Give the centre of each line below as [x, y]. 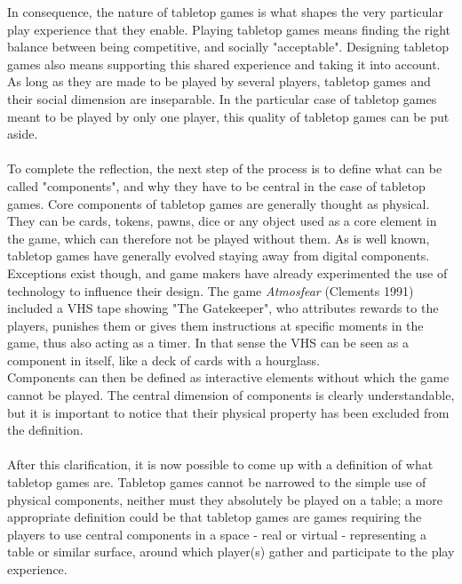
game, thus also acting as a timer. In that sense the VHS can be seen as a [208, 343]
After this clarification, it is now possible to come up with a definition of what [220, 464]
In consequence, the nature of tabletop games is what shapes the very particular [225, 12]
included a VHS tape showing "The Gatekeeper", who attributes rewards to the [223, 308]
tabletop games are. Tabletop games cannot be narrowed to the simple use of [217, 482]
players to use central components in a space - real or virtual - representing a [217, 534]
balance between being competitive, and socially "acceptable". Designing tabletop [228, 47]
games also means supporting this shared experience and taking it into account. [224, 64]
